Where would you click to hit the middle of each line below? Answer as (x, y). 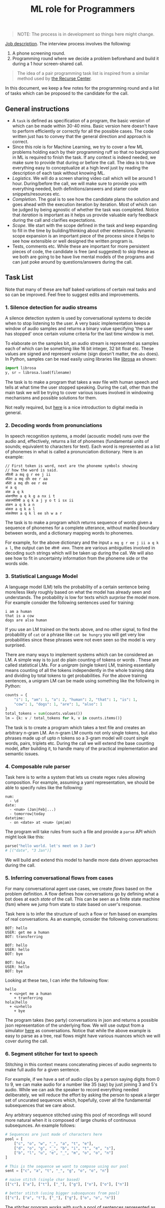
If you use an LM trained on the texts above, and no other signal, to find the (82, 630)
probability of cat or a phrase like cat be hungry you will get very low (75, 635)
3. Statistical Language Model (41, 576)
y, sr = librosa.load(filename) (38, 372)
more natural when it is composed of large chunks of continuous (71, 1120)
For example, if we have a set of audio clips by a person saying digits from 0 (82, 1079)
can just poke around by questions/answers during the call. (72, 262)
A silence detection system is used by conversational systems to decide (78, 318)
